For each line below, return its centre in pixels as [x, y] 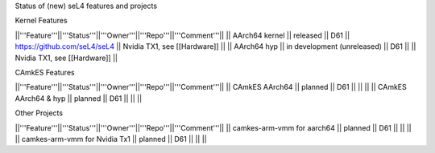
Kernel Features [41, 21]
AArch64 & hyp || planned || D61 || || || [79, 98]
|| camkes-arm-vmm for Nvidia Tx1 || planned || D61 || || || [111, 139]
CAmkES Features [45, 72]
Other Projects [39, 113]
